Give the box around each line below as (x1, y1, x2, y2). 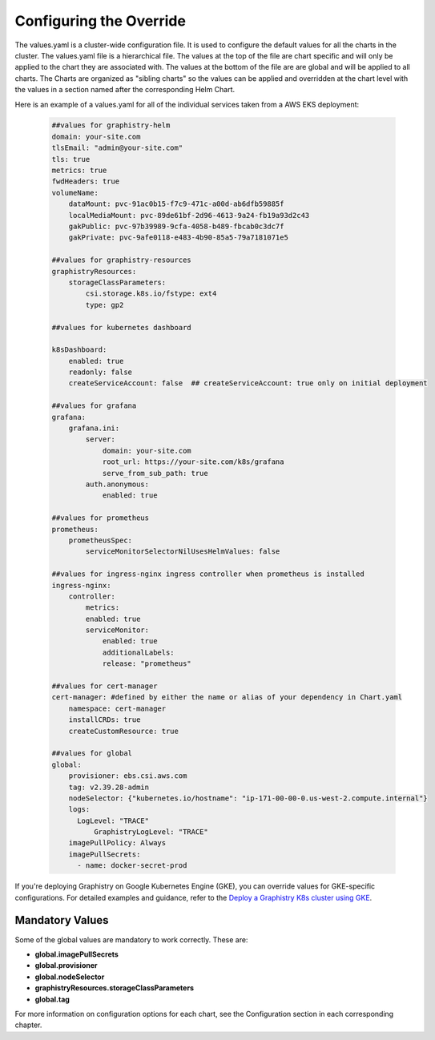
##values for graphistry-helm (51, 121, 171, 130)
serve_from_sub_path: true (102, 469, 208, 478)
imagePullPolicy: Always (68, 838, 167, 848)
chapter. (14, 1020, 42, 1030)
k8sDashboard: (51, 345, 107, 354)
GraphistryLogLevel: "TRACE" (93, 828, 208, 836)
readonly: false (68, 368, 132, 377)
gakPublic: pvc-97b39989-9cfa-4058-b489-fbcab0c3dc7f (68, 222, 284, 231)
